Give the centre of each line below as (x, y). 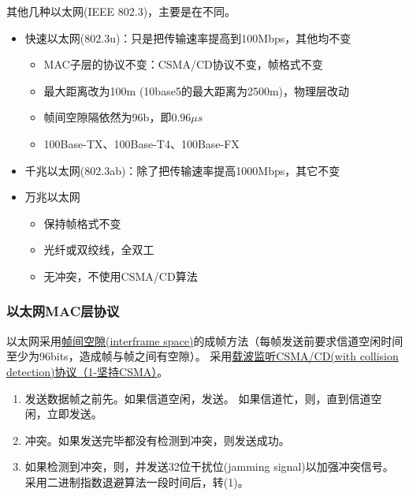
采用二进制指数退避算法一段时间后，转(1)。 (137, 481)
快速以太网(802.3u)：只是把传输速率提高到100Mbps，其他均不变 (188, 37)
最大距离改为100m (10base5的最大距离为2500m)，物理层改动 (196, 90)
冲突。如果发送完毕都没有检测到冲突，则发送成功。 (157, 440)
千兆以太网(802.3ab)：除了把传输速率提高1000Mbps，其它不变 (182, 170)
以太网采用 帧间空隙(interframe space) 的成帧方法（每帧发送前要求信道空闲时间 (205, 340)
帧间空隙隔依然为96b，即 (108, 117)
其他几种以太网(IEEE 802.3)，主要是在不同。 (121, 11)
